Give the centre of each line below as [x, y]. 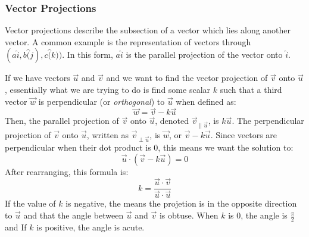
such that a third [251, 89]
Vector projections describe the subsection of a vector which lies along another [148, 30]
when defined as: [206, 101]
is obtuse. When [189, 215]
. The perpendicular [268, 121]
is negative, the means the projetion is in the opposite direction [181, 203]
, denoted [172, 121]
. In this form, [88, 54]
